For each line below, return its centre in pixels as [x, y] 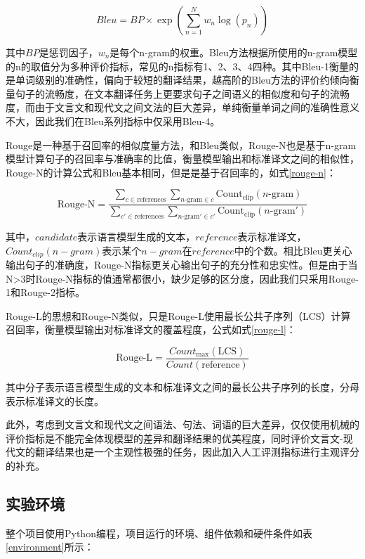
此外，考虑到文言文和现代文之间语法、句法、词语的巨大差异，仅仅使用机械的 [182, 424]
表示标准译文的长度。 [55, 400]
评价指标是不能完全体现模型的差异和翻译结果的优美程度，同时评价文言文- [174, 438]
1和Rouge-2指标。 [45, 292]
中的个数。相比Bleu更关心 [293, 250]
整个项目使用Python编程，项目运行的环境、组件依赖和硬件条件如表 [159, 533]
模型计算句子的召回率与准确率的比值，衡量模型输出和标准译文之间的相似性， [182, 159]
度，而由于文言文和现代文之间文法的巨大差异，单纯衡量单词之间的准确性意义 [182, 107]
